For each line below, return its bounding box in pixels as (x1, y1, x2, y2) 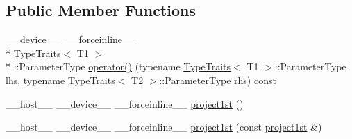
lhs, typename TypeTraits (6, 72, 115, 87)
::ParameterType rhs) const (159, 72, 276, 87)
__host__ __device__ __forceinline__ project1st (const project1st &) (6, 120, 322, 134)
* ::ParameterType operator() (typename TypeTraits (6, 59, 231, 74)
